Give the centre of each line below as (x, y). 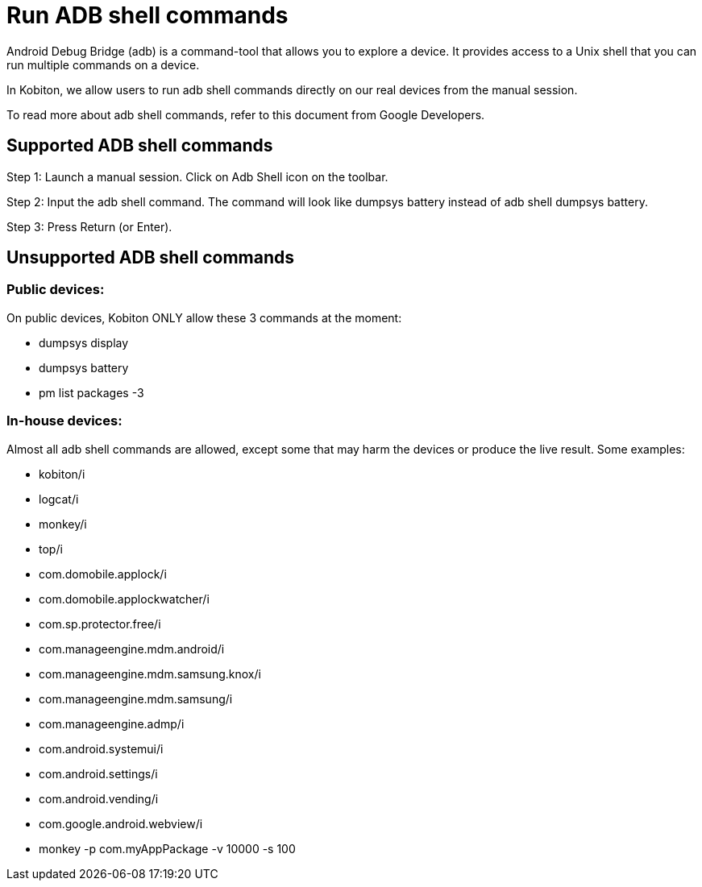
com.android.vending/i (99, 798)
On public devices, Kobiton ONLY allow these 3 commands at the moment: (204, 317)
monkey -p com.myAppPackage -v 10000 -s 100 (167, 848)
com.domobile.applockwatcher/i (124, 599)
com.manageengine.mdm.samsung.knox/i (150, 674)
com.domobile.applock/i (103, 574)
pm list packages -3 (91, 392)
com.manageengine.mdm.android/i (132, 649)
